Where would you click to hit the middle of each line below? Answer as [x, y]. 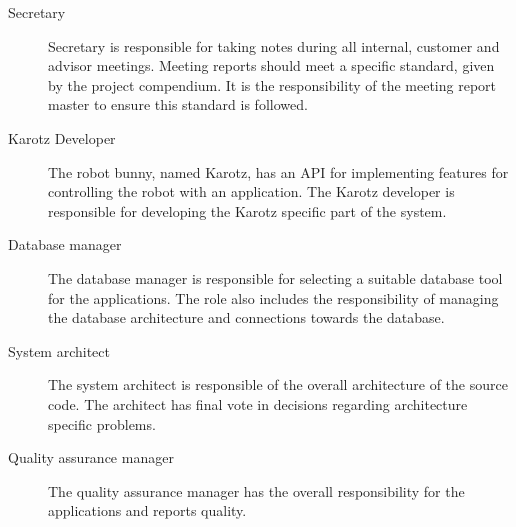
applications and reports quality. [147, 510]
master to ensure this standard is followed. [178, 104]
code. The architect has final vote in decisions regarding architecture [258, 403]
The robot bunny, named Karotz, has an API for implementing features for [278, 171]
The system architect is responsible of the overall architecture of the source [278, 384]
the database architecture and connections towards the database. [246, 317]
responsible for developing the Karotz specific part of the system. [247, 210]
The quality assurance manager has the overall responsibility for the [256, 490]
